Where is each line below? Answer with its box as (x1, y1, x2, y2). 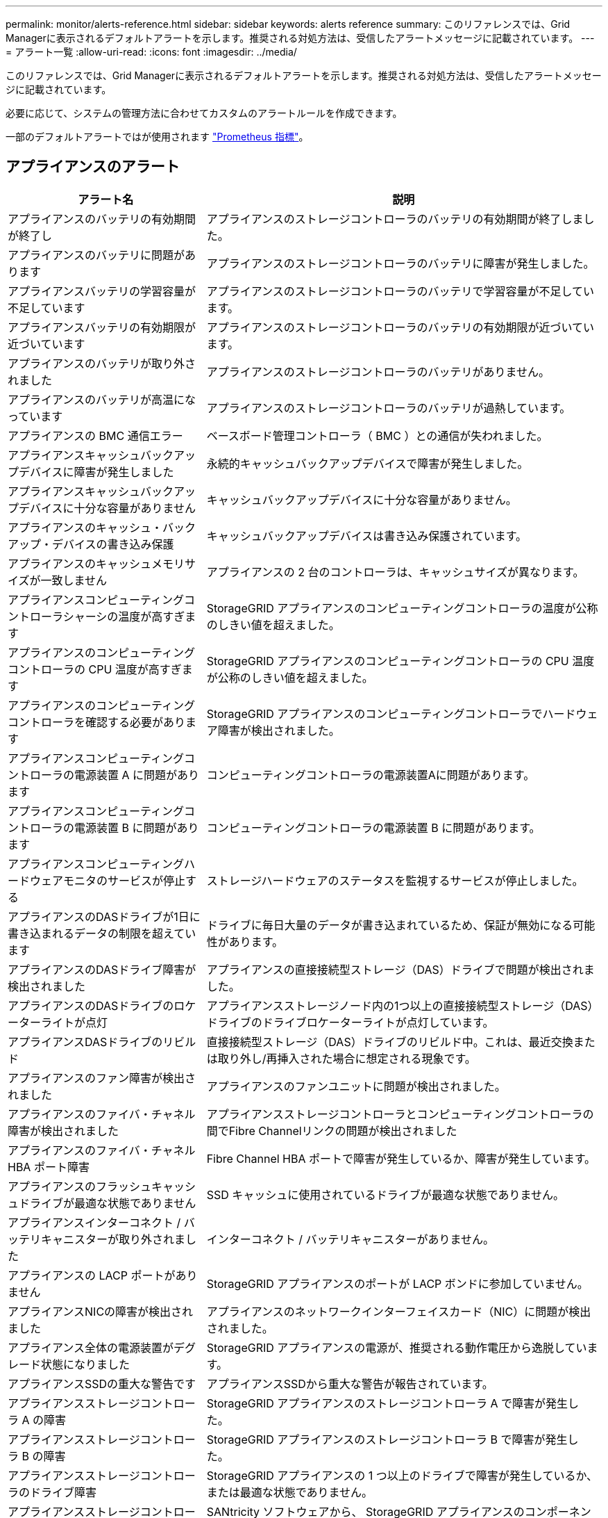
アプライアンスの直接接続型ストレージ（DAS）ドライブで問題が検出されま (206, 962, 595, 977)
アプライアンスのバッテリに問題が (8, 247, 185, 262)
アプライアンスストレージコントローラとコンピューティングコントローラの (206, 1107, 594, 1121)
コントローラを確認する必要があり (8, 715, 186, 729)
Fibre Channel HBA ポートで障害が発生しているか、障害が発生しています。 (206, 1151, 596, 1166)
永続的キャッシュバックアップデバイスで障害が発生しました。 (206, 456, 529, 471)
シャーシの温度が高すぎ (62, 609, 185, 623)
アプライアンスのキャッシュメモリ (8, 556, 185, 571)
